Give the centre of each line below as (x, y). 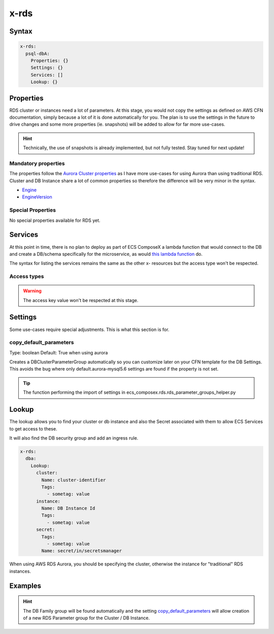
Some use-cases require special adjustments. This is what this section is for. (89, 329)
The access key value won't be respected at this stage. (81, 300)
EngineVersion (37, 197)
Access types (27, 277)
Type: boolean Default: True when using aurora (59, 352)
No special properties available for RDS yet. (55, 220)
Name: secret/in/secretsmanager (81, 551)
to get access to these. (33, 428)
